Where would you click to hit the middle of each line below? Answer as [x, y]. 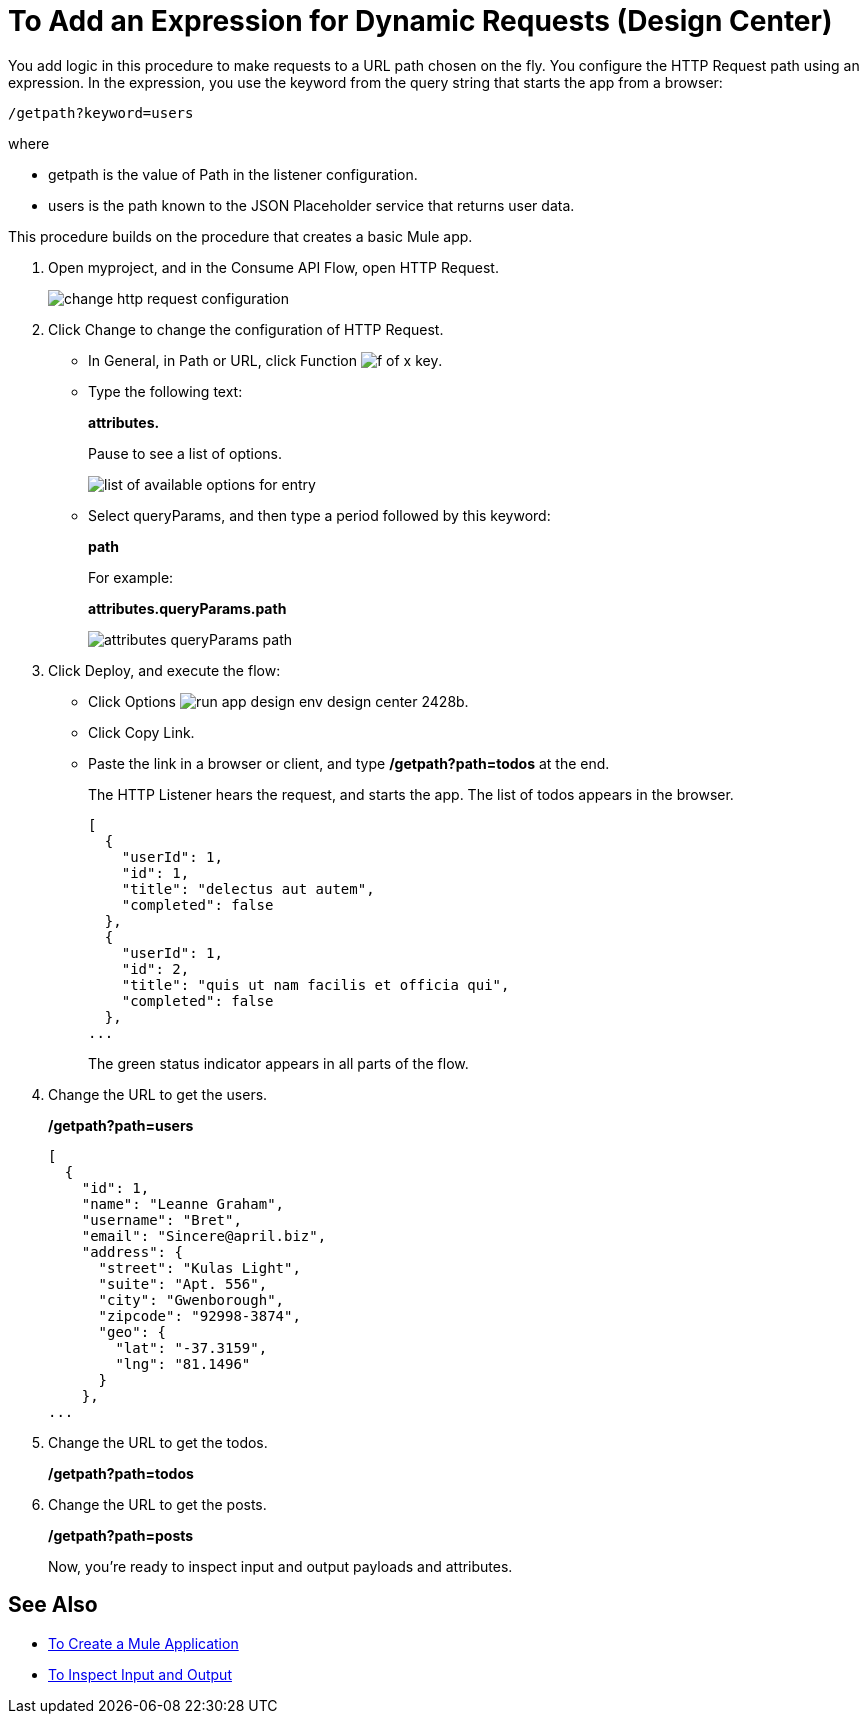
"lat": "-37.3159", [191, 1347]
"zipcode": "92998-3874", [199, 1315]
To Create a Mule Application [143, 1643]
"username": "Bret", [161, 1219]
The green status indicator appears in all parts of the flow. [278, 1063]
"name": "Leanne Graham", [183, 1203]
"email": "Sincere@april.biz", [204, 1235]
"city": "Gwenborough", [191, 1299]
